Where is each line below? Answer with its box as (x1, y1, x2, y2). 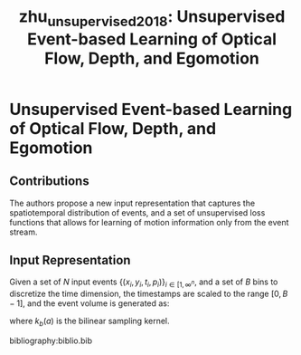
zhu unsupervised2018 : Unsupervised (18, 6, 286, 30)
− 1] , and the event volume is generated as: (9, 298, 170, 309)
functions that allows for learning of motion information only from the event (9, 216, 289, 227)
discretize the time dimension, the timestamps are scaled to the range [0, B (9, 288, 288, 300)
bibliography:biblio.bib (9, 335, 93, 346)
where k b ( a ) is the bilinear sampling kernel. (9, 315, 170, 328)
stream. (9, 226, 38, 237)
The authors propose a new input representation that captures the (9, 197, 256, 208)
